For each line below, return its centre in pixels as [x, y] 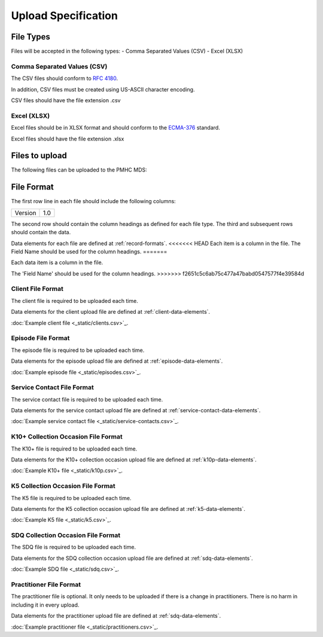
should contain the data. [41, 232]
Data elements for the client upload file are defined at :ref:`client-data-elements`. [111, 312]
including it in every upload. [45, 605]
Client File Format [37, 289]
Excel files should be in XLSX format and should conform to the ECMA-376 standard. [116, 128]
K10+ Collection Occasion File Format [67, 437]
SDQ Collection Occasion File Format [66, 535]
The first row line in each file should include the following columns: [93, 201]
